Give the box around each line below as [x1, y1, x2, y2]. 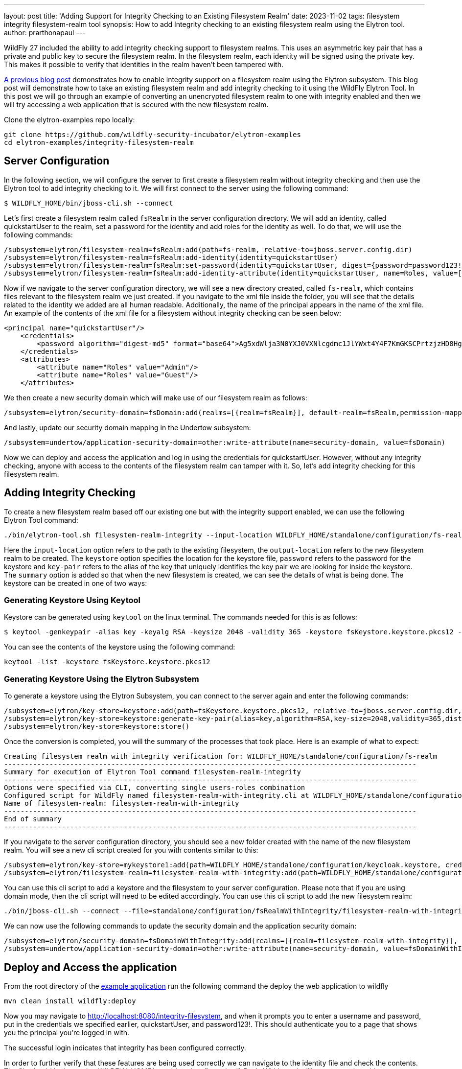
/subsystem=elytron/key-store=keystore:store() [4, 722, 190, 731]
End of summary [4, 815, 62, 823]
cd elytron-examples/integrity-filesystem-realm [4, 139, 194, 146]
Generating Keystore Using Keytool [4, 595, 141, 605]
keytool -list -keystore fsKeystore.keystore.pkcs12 [4, 658, 210, 666]
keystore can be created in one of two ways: [4, 579, 147, 587]
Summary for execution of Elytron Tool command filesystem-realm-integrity [4, 768, 301, 776]
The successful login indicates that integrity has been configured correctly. [4, 1044, 246, 1052]
